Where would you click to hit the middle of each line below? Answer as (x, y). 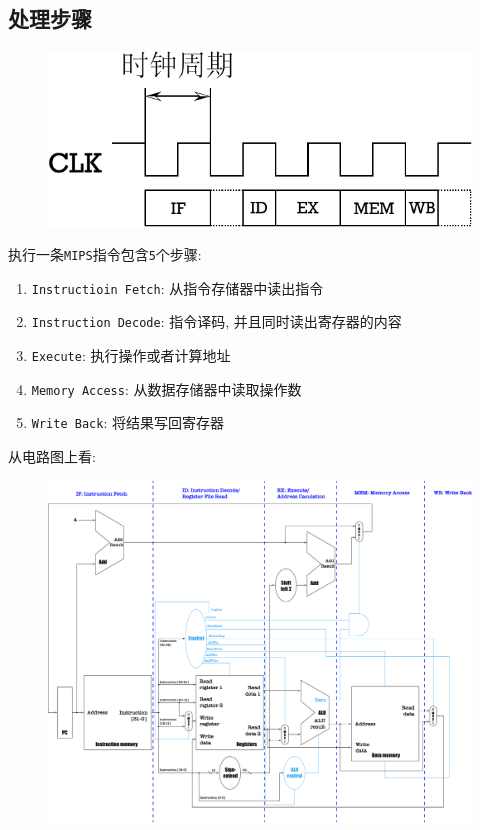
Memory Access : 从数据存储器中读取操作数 (166, 388)
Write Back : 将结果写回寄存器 (127, 422)
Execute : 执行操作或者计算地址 (131, 355)
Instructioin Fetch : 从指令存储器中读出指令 (177, 287)
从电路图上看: (52, 456)
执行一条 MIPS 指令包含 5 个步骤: (105, 254)
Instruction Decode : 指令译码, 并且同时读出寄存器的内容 (216, 321)
